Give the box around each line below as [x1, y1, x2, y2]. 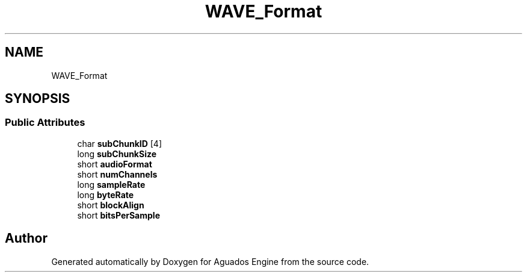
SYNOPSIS [5, 91, 70, 107]
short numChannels [77, 169, 158, 179]
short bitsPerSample [77, 210, 160, 220]
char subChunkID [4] [77, 138, 162, 149]
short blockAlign [77, 199, 144, 210]
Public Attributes [5, 116, 85, 129]
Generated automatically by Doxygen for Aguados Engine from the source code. [51, 256, 369, 267]
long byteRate [77, 189, 134, 200]
